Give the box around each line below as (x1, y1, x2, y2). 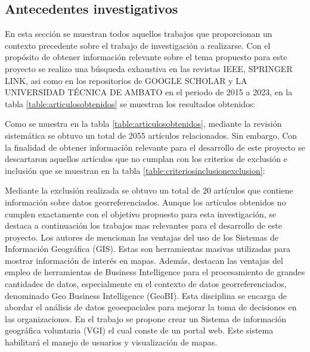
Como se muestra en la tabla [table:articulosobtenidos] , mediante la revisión (5, 117, 282, 130)
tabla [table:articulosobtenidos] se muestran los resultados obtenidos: (5, 97, 256, 110)
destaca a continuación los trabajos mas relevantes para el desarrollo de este (5, 219, 283, 232)
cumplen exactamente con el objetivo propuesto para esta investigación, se (5, 207, 276, 220)
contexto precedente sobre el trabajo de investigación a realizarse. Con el (5, 39, 271, 51)
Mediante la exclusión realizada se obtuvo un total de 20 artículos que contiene (5, 184, 293, 197)
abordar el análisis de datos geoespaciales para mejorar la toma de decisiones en (5, 301, 297, 313)
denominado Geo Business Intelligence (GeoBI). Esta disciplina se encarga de (5, 289, 287, 301)
